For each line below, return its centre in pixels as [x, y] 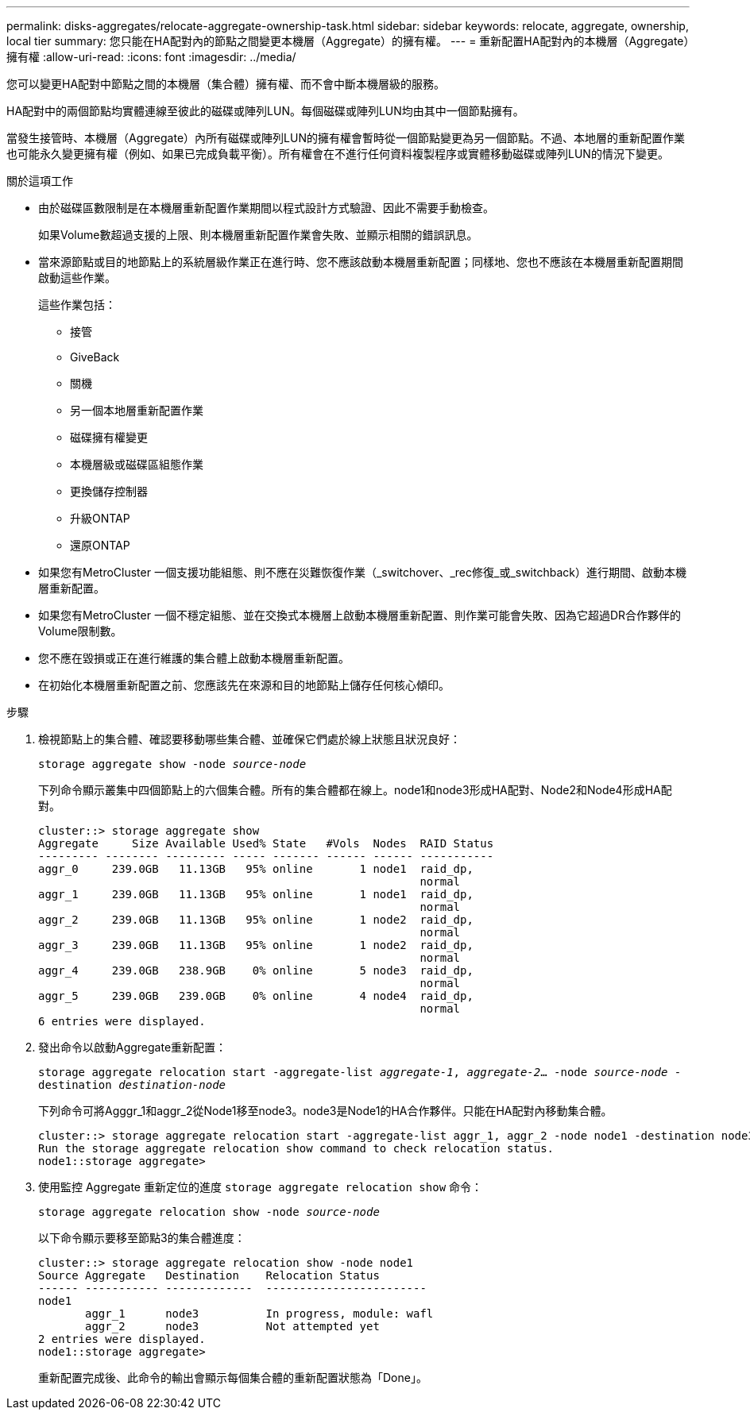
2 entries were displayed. [122, 1339]
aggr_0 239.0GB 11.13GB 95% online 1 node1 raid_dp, [256, 869]
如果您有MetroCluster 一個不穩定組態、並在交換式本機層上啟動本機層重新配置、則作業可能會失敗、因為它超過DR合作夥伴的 [360, 615]
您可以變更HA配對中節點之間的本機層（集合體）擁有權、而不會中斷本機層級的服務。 [226, 84]
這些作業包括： [77, 305]
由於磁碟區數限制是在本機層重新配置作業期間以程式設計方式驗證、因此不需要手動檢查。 [266, 208]
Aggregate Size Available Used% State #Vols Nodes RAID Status [266, 843]
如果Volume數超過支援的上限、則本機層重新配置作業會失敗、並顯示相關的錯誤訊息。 [258, 235]
